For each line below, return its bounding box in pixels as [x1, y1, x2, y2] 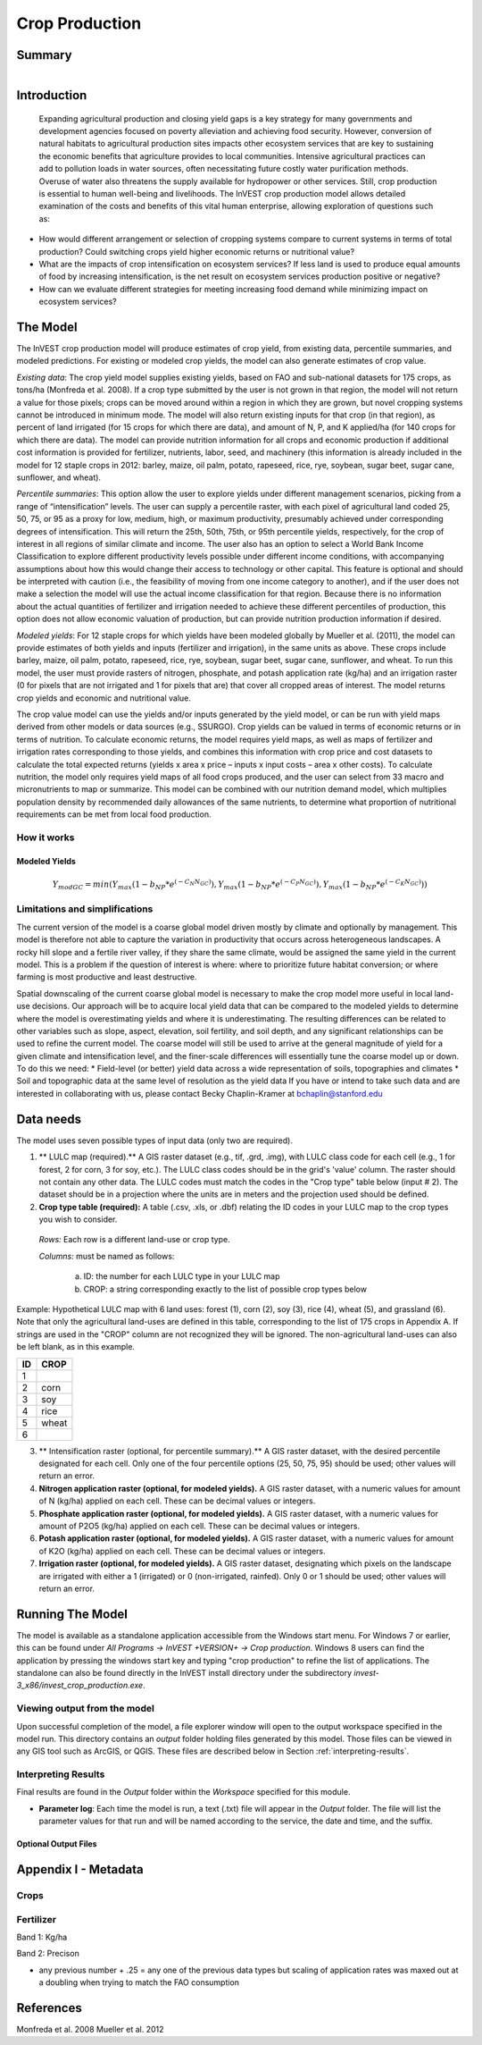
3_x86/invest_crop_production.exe [16, 1680, 144, 1691]
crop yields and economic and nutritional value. [16, 693, 192, 703]
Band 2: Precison [16, 1948, 79, 1959]
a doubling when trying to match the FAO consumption [38, 1977, 240, 1988]
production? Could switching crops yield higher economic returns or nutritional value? [38, 246, 355, 257]
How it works [16, 831, 75, 844]
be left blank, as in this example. [16, 1342, 136, 1352]
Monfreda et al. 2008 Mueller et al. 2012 [16, 2024, 164, 2035]
